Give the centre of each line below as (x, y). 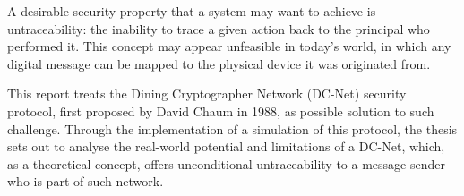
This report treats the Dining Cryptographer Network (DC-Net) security (207, 94)
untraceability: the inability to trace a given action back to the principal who (219, 28)
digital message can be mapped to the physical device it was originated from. (219, 63)
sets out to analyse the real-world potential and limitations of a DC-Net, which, (226, 146)
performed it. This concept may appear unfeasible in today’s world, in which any (229, 46)
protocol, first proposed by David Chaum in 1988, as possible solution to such (221, 111)
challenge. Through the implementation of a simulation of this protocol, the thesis (232, 128)
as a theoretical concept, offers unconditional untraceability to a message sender (226, 163)
